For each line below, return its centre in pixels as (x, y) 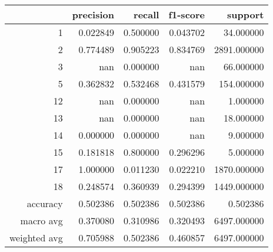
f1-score (187, 14)
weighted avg (36, 238)
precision (93, 14)
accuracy (45, 203)
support (246, 14)
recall (147, 14)
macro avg (41, 220)
